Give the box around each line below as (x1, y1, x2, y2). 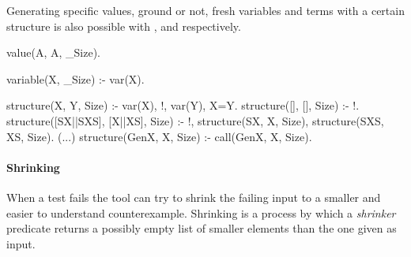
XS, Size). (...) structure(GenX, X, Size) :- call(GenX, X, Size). (6, 128, 312, 144)
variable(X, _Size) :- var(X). (6, 70, 145, 87)
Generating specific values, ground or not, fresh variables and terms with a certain (6, 2, 405, 18)
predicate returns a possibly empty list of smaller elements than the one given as (6, 220, 397, 237)
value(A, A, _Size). (6, 44, 100, 61)
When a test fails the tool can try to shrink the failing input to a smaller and (6, 188, 381, 205)
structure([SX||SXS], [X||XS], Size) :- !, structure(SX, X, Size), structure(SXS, (6, 112, 384, 128)
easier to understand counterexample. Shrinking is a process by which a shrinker (6, 204, 396, 221)
